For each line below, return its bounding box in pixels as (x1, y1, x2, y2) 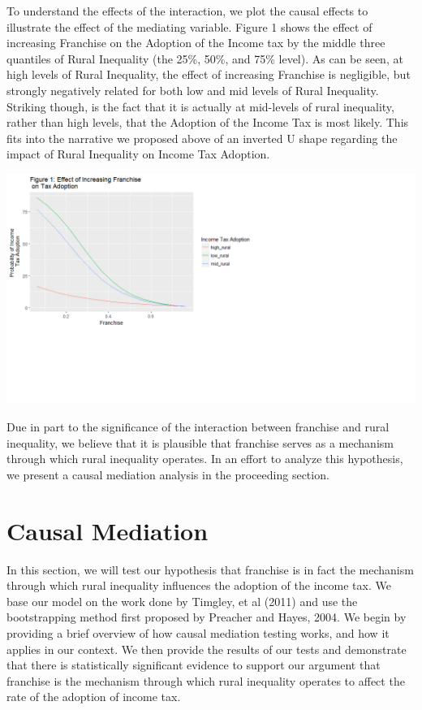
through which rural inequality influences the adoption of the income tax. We (6, 577, 391, 594)
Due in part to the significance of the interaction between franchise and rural (6, 418, 390, 435)
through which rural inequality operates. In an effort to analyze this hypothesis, (6, 450, 403, 467)
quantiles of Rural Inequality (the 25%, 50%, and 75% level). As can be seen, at (6, 50, 403, 67)
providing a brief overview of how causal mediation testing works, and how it (6, 624, 390, 641)
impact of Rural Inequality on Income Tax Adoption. (6, 145, 270, 162)
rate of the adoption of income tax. (6, 688, 181, 705)
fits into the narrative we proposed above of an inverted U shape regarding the (6, 129, 398, 146)
